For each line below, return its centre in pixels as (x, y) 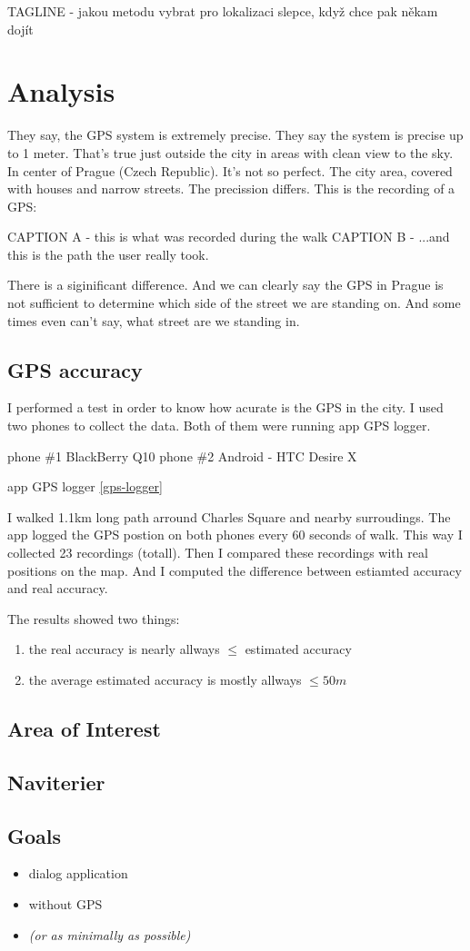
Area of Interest (84, 728)
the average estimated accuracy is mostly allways (165, 679)
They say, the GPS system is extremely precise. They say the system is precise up (235, 135)
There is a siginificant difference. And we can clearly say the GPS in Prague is (225, 285)
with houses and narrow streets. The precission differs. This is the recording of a (231, 188)
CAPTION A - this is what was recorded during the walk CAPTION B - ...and (229, 237)
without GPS (65, 903)
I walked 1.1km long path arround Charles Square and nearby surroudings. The (229, 516)
